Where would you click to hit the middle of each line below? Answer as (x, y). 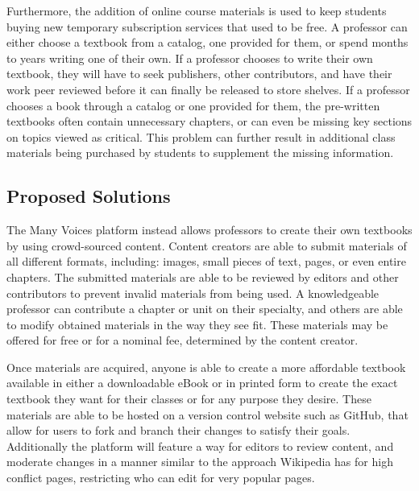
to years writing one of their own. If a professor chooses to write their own (190, 58)
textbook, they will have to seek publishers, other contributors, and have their (199, 74)
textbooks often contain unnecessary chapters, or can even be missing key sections (209, 121)
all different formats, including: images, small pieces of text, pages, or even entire (206, 261)
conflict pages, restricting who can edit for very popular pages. (161, 478)
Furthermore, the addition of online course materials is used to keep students (197, 10)
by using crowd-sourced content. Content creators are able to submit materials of (207, 245)
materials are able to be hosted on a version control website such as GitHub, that (207, 414)
